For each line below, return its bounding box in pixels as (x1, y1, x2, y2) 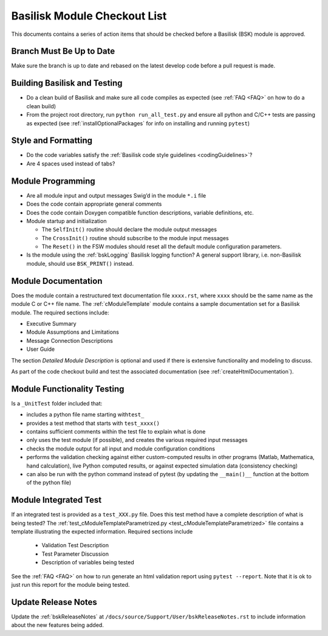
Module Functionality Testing (11, 384, 125, 394)
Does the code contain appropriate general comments (26, 201, 162, 208)
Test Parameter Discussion (41, 550, 109, 558)
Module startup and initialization (26, 217, 107, 224)
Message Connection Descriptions (26, 337, 114, 344)
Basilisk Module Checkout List (11, 9, 167, 22)
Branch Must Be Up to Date (11, 46, 115, 57)
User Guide (26, 345, 55, 353)
